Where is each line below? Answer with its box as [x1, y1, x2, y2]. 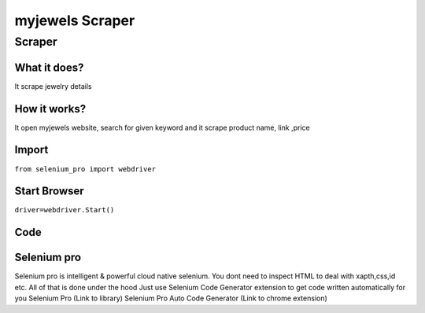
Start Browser [14, 185, 84, 198]
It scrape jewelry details [14, 81, 92, 90]
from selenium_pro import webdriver [14, 164, 157, 173]
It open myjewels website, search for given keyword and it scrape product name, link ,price [14, 123, 310, 132]
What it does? [14, 61, 84, 74]
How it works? [14, 102, 87, 116]
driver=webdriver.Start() [14, 205, 115, 215]
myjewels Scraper [14, 12, 135, 29]
